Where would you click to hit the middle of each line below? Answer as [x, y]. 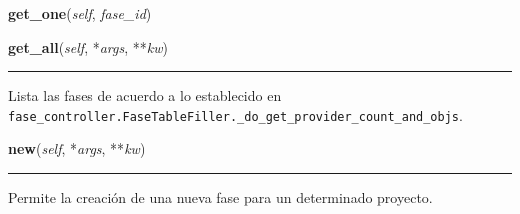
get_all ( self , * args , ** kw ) [88, 46]
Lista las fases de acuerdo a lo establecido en [145, 95]
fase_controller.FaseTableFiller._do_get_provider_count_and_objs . [235, 114]
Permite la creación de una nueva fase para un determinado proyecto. [220, 197]
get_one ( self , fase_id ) [80, 13]
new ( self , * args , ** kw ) [77, 148]
